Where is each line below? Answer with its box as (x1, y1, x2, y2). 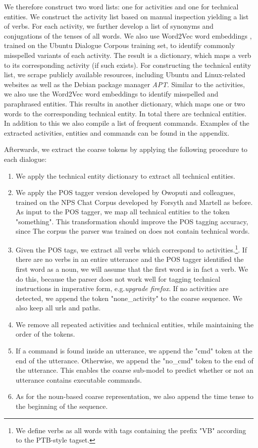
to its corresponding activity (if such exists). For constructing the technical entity (4, 59, 251, 70)
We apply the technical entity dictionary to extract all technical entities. (15, 170, 235, 181)
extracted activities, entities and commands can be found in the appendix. (4, 127, 229, 138)
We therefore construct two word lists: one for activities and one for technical (4, 1, 239, 11)
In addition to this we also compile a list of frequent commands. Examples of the (4, 118, 250, 128)
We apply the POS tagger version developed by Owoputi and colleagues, (15, 187, 236, 198)
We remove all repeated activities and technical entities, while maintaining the (15, 319, 254, 329)
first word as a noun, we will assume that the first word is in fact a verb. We (15, 263, 248, 274)
